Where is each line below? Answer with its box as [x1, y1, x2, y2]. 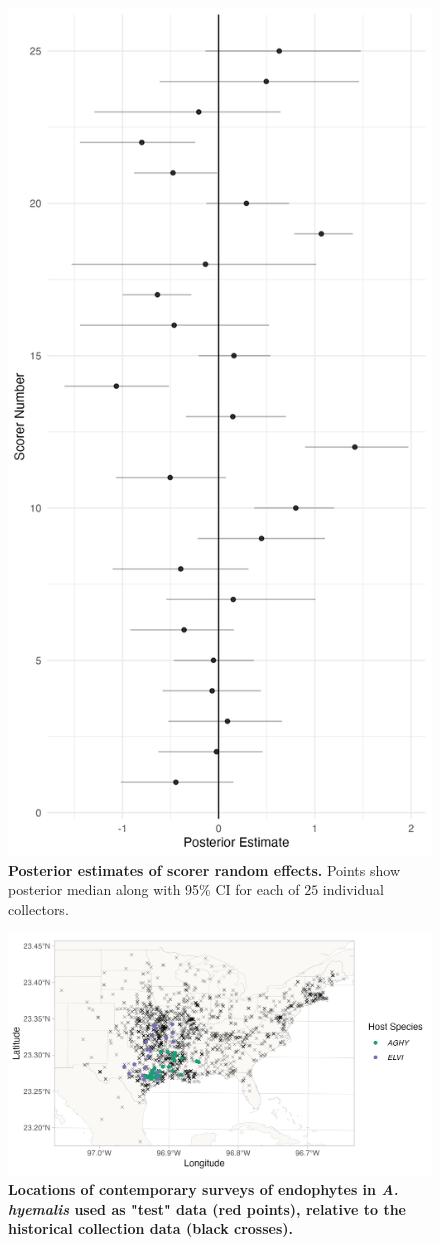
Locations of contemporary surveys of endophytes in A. [8, 1179, 399, 1200]
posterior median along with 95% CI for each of [8, 879, 300, 900]
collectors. [8, 898, 69, 919]
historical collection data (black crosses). [8, 1218, 294, 1239]
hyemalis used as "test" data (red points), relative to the [8, 1198, 406, 1219]
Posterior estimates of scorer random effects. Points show [8, 859, 400, 880]
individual [322, 879, 384, 900]
